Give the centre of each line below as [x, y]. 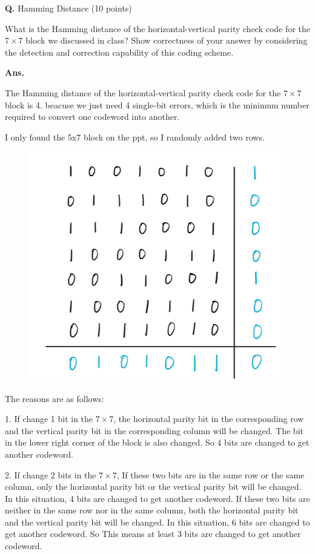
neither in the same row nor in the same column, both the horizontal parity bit [152, 510]
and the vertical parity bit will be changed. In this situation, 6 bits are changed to [157, 522]
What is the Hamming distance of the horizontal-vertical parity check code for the [157, 28]
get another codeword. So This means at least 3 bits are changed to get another [153, 534]
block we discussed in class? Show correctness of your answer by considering [167, 40]
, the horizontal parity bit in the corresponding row [209, 419]
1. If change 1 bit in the [49, 419]
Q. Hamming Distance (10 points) [68, 8]
